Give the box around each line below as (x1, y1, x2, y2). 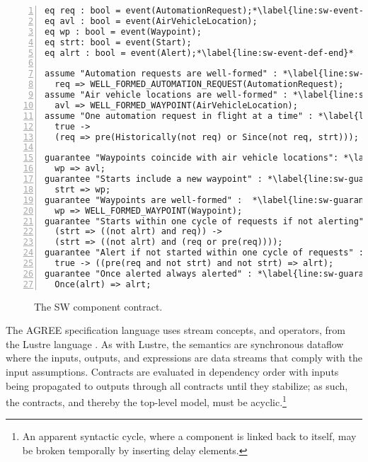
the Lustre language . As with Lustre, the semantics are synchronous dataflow (6, 336, 344, 351)
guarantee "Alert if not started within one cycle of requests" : (45, 248, 364, 258)
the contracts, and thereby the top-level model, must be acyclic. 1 (6, 393, 287, 409)
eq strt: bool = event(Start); (45, 37, 192, 47)
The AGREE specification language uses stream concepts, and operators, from (6, 323, 346, 337)
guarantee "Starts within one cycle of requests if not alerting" (45, 216, 364, 226)
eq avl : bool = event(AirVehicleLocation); (45, 16, 258, 26)
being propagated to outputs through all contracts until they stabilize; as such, (6, 378, 348, 393)
